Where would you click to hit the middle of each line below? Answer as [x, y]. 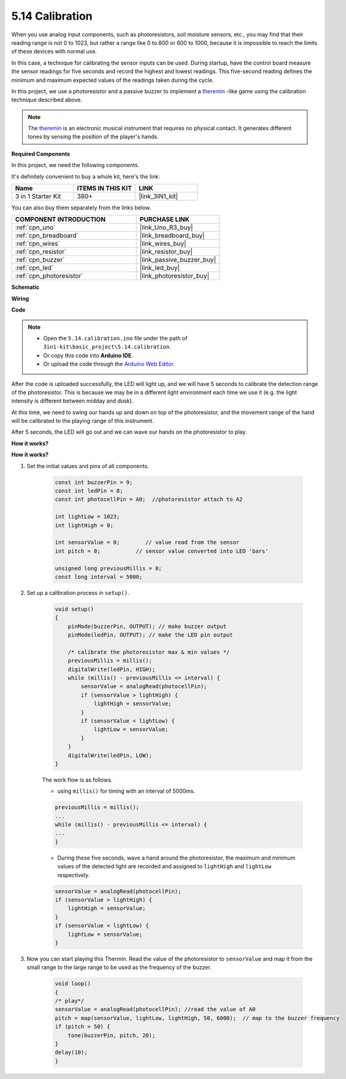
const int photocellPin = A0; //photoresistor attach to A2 [149, 500]
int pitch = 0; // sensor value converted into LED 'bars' [162, 551]
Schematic [25, 287]
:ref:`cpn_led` [34, 268]
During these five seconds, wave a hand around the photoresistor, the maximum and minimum [176, 858]
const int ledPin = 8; [89, 491]
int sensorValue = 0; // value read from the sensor [147, 543]
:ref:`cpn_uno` [35, 227]
